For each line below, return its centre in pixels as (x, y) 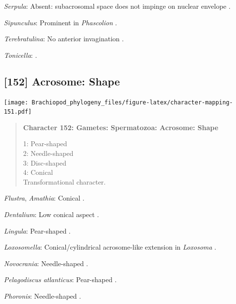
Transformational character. (64, 181)
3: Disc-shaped (45, 162)
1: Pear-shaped (45, 144)
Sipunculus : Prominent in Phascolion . (61, 22)
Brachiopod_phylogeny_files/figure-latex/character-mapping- (132, 102)
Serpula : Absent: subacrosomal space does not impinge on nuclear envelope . (117, 6)
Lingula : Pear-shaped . (37, 230)
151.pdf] (18, 112)
